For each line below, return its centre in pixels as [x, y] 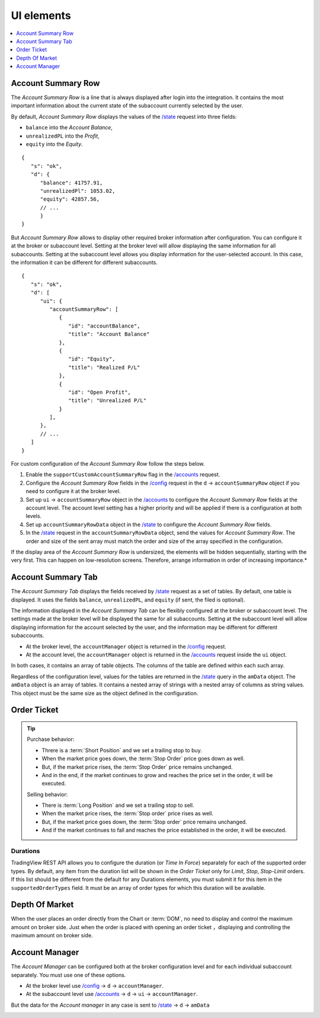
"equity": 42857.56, [70, 199]
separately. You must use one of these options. [68, 975]
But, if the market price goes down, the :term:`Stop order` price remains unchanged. [144, 822]
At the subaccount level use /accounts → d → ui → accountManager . [112, 994]
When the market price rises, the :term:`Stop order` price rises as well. [127, 813]
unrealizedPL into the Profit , [63, 136]
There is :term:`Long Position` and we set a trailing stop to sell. [118, 805]
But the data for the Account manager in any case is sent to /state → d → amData [110, 1005]
